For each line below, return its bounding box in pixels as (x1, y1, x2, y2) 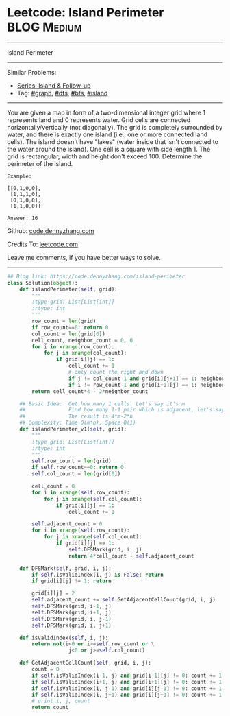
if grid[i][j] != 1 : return (31, 577, 112, 584)
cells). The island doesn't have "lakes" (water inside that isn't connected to (7, 137, 219, 145)
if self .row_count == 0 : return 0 (31, 464, 125, 471)
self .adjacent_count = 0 (31, 521, 103, 527)
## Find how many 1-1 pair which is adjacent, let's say (19, 407, 225, 414)
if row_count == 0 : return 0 (31, 324, 109, 331)
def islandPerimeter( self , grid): (19, 286, 118, 293)
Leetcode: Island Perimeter (7, 5, 164, 21)
